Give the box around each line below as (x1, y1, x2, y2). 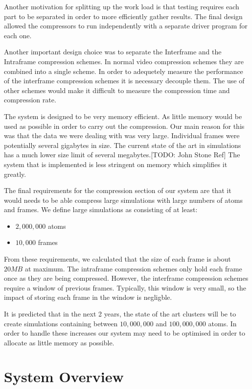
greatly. (4, 169, 26, 179)
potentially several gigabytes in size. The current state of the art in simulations (4, 140, 241, 150)
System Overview (4, 366, 124, 386)
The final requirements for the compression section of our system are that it (4, 185, 231, 195)
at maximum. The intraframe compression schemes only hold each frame (24, 263, 242, 273)
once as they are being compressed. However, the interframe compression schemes (4, 273, 249, 283)
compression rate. (4, 95, 56, 105)
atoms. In (208, 318, 237, 328)
